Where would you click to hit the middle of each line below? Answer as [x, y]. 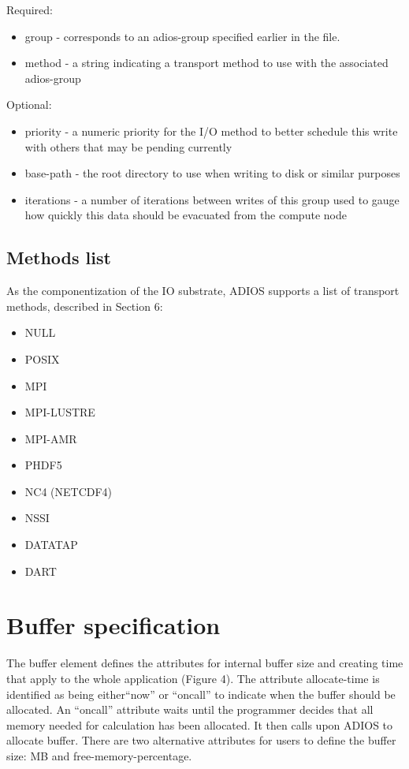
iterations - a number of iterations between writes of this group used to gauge [212, 199]
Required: [30, 9]
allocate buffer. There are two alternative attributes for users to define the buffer [201, 740]
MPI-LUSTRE [60, 412]
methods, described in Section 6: [85, 306]
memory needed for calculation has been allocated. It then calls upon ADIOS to [200, 724]
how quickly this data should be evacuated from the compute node [186, 215]
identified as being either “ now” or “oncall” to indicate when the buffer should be [201, 694]
